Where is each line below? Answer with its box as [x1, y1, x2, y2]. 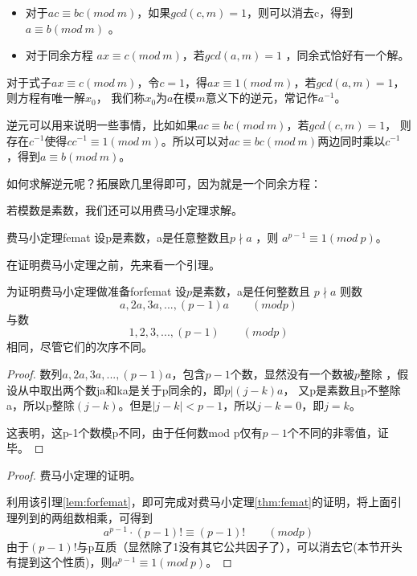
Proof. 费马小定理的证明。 [6, 466, 141, 483]
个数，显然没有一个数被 [230, 365, 354, 382]
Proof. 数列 [6, 365, 63, 382]
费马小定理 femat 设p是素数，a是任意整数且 [6, 228, 231, 245]
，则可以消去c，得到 [246, 4, 354, 20]
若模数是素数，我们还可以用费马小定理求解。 [6, 202, 243, 219]
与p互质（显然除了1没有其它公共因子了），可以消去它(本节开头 [76, 537, 403, 554]
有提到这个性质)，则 [6, 554, 112, 570]
